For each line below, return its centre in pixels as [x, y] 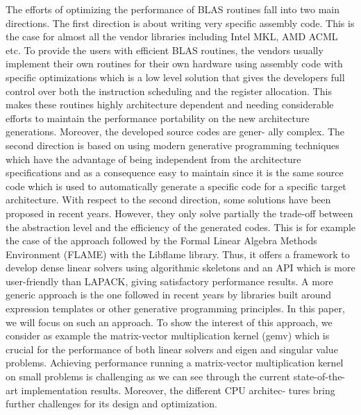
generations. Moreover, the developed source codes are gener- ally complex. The [175, 132]
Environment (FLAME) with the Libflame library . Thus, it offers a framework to [178, 254]
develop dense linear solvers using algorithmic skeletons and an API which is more [180, 268]
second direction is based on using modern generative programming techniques [173, 145]
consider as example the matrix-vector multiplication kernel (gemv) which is [168, 336]
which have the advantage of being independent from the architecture [153, 159]
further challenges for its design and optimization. [111, 404]
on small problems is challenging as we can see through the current [148, 376]
